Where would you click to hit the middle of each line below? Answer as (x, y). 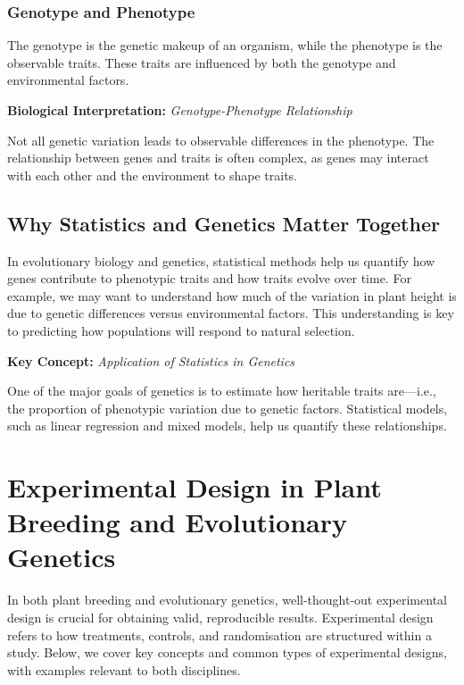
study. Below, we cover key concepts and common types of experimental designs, (227, 652)
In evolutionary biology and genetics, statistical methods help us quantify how (221, 260)
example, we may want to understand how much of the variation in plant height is (232, 295)
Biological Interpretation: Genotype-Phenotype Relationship (180, 110)
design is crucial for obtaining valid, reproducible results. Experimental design (220, 618)
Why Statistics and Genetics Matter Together (224, 223)
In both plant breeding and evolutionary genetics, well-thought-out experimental (227, 600)
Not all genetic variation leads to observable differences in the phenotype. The (221, 140)
